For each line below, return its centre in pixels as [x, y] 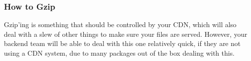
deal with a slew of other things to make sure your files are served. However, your [126, 34]
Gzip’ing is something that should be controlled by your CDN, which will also [120, 24]
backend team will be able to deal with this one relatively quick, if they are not [122, 43]
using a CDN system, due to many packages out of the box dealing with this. [119, 53]
